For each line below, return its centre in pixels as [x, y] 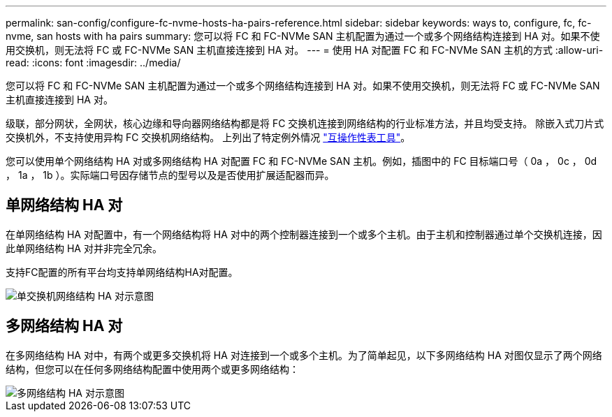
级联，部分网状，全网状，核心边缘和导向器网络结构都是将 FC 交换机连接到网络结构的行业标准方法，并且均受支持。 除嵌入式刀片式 [305, 123]
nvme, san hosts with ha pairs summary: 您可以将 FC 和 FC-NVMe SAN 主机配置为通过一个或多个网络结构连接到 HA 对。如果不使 [303, 36]
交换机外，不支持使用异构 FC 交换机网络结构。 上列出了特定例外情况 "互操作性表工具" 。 [208, 137]
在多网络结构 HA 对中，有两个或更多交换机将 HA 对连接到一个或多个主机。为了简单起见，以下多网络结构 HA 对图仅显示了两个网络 [304, 355]
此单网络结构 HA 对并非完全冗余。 [84, 248]
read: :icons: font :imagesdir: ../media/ [93, 63]
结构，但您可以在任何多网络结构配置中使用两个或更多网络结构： [152, 369]
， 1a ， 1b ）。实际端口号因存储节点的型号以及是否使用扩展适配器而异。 [170, 175]
